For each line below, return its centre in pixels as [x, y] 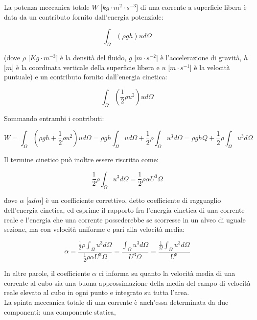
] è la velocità [210, 67]
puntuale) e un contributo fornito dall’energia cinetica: [86, 77]
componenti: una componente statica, [60, 311]
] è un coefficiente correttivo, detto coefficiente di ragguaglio [131, 200]
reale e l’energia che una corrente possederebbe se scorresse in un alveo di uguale [125, 219]
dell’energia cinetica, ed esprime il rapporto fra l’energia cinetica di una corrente [124, 209]
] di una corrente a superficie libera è [191, 7]
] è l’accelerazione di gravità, [199, 57]
